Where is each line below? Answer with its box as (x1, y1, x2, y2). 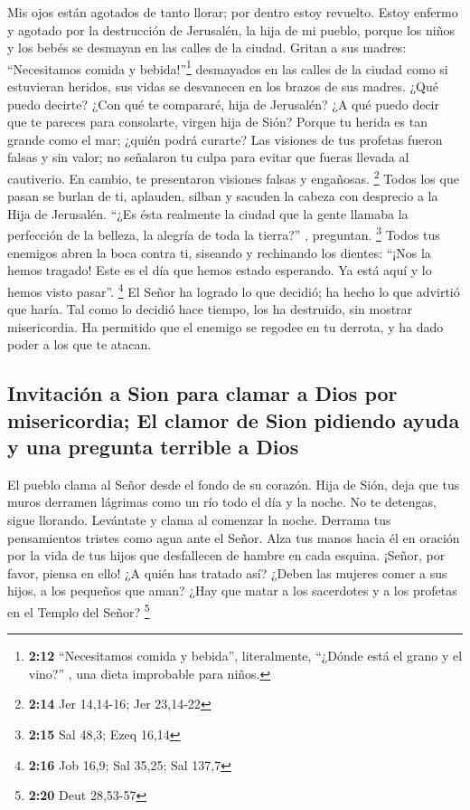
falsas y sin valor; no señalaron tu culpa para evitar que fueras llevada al (7, 148, 409, 167)
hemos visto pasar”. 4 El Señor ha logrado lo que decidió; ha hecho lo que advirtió (7, 279, 460, 300)
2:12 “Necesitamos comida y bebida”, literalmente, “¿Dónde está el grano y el (28, 646, 463, 665)
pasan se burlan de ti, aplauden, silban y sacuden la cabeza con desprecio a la (7, 186, 438, 205)
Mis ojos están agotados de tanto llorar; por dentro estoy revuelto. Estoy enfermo (7, 3, 458, 21)
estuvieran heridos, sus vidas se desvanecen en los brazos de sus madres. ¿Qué (7, 77, 439, 96)
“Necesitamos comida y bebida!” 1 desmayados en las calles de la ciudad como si (7, 56, 448, 78)
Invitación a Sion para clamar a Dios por (7, 379, 398, 407)
